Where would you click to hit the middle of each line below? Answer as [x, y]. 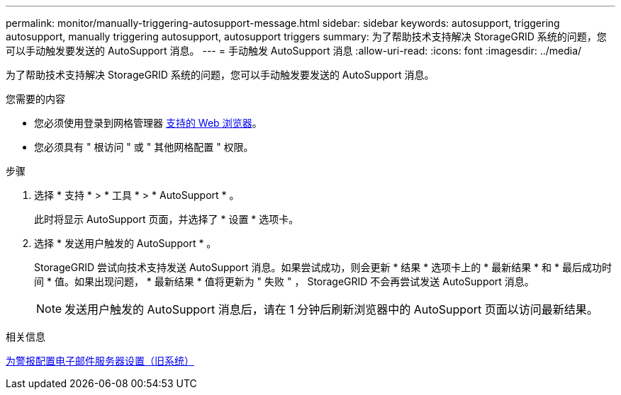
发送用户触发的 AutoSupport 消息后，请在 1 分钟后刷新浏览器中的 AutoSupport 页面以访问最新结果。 [331, 309]
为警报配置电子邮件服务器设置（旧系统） [100, 361]
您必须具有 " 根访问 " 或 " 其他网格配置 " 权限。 [144, 147]
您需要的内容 [35, 99]
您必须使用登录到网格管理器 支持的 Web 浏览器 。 [148, 123]
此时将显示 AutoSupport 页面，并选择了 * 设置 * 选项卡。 [167, 219]
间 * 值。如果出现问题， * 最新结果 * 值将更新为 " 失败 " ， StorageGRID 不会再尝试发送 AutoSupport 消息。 [284, 281]
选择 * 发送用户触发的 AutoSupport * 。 [125, 243]
